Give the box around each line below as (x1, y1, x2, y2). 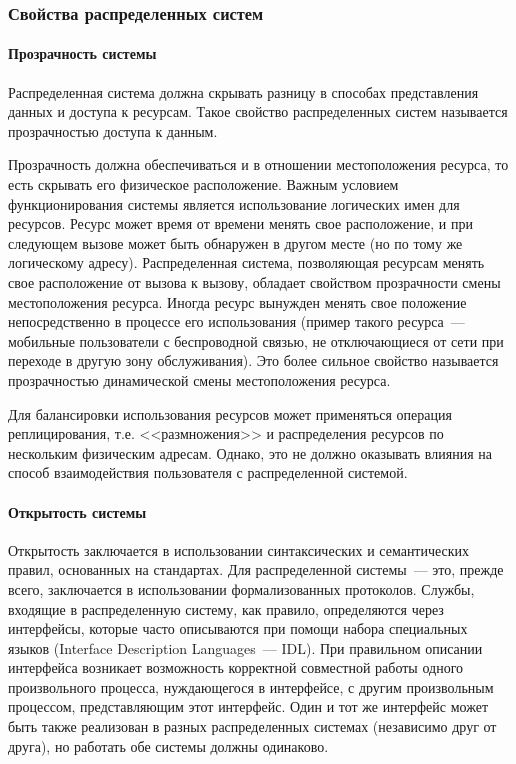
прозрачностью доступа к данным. (8, 120, 218, 141)
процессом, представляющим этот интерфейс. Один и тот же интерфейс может (8, 696, 489, 717)
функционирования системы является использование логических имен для (8, 193, 460, 214)
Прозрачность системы (8, 43, 157, 64)
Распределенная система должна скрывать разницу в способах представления (8, 81, 479, 102)
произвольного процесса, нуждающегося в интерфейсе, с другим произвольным (8, 676, 494, 697)
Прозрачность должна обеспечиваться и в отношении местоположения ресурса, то (8, 154, 509, 175)
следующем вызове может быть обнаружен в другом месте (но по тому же (8, 232, 463, 253)
